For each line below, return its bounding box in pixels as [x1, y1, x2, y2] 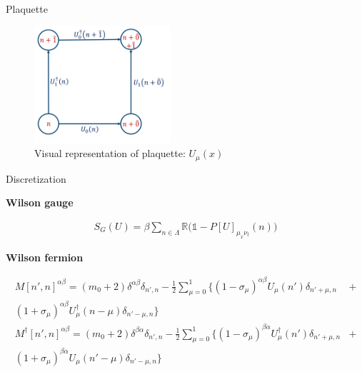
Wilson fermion [6, 249, 84, 264]
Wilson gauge [6, 195, 74, 210]
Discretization [6, 171, 66, 186]
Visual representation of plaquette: [34, 146, 186, 161]
